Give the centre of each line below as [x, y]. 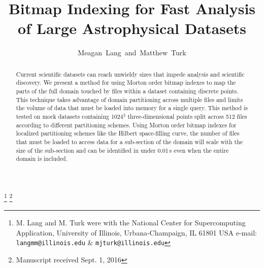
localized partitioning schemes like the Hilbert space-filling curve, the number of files [128, 133]
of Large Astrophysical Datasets [132, 28]
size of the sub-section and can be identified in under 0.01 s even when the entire [122, 150]
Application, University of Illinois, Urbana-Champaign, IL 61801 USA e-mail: [136, 232]
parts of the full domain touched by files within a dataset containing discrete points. [127, 91]
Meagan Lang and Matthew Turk [132, 53]
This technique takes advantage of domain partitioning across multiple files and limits [129, 99]
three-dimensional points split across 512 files [187, 116]
